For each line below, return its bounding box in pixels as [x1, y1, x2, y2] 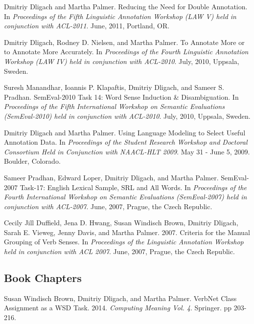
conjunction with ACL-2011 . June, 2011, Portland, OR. [4, 21, 170, 31]
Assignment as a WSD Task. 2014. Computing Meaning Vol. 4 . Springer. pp [4, 302, 232, 313]
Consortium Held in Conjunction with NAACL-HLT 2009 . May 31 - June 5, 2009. [4, 146, 250, 156]
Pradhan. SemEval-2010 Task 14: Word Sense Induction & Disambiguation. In [4, 91, 239, 102]
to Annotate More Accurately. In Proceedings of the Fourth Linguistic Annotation [4, 46, 249, 57]
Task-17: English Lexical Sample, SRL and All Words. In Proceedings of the [20, 182, 247, 192]
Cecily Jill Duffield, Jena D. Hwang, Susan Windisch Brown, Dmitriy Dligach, [4, 217, 238, 228]
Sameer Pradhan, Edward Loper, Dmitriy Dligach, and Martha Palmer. [4, 172, 219, 182]
